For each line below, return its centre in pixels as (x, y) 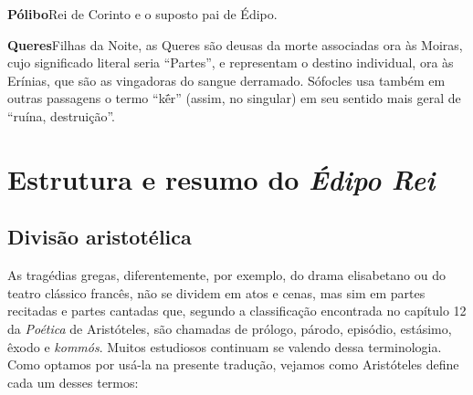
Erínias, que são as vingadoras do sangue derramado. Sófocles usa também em (226, 80)
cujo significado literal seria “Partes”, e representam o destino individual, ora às (231, 62)
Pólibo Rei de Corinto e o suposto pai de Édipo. (142, 14)
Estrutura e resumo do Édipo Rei (221, 179)
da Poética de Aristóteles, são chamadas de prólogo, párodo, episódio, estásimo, (230, 328)
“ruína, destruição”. (62, 115)
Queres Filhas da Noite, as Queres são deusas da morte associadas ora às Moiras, (235, 44)
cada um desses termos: (73, 382)
